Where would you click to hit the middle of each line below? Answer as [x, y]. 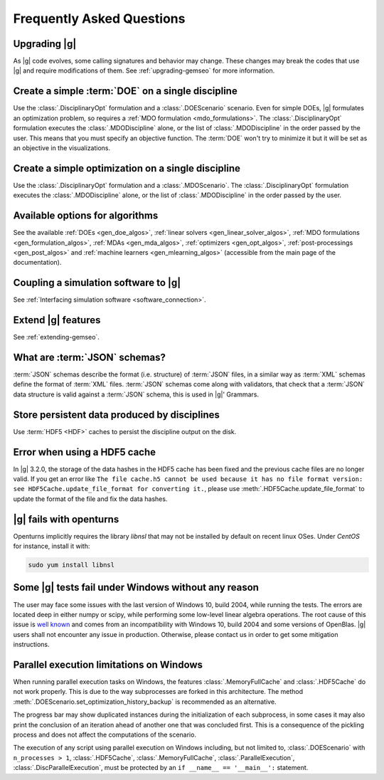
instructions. [31, 645]
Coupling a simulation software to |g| [97, 283]
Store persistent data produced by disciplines [116, 415]
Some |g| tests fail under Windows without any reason [136, 587]
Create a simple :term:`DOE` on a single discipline [125, 91]
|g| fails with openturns [66, 519]
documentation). [37, 263]
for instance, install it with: [52, 546]
